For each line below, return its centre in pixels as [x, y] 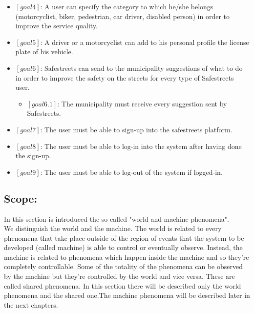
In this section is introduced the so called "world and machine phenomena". [116, 219]
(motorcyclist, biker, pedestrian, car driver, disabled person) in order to [122, 16]
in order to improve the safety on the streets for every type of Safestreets [125, 77]
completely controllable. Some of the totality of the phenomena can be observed [123, 266]
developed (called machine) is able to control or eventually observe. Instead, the [123, 247]
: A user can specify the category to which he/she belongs [127, 6]
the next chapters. [31, 304]
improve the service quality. [56, 26]
